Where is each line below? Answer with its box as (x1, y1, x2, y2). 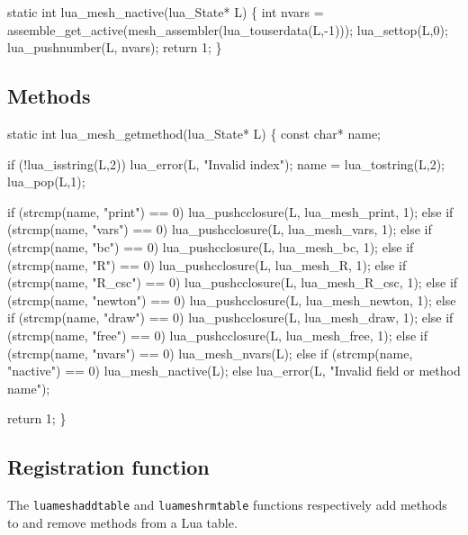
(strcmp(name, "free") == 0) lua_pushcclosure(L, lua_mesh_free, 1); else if (7, 325, 427, 344)
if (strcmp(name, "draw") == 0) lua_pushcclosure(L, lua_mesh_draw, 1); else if (7, 308, 454, 327)
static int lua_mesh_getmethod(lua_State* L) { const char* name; (7, 123, 382, 142)
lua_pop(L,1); (7, 172, 85, 191)
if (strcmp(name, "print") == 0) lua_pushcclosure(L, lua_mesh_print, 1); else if (7, 202, 454, 221)
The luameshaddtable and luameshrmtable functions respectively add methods (7, 495, 447, 514)
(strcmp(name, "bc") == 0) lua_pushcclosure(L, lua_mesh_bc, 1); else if (7, 237, 414, 256)
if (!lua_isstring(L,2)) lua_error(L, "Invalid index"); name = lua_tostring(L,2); (7, 154, 445, 173)
